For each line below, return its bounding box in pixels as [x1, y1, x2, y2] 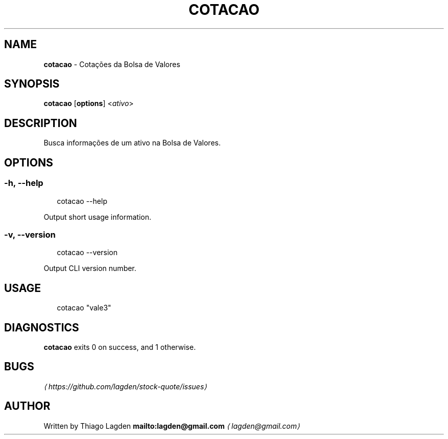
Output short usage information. [43, 212, 151, 221]
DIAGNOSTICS [4, 321, 79, 334]
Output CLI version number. [43, 264, 137, 273]
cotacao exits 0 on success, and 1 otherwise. [43, 342, 196, 351]
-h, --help [4, 178, 43, 189]
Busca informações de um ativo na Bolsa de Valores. [43, 138, 221, 148]
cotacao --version [57, 248, 118, 257]
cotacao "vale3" [57, 303, 111, 312]
